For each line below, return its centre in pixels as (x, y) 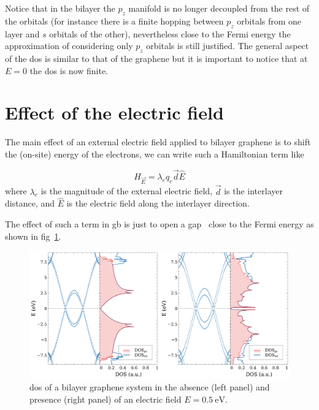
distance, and (30, 203)
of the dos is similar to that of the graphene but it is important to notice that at (156, 58)
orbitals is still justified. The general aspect (228, 46)
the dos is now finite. (69, 70)
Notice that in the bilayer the (60, 8)
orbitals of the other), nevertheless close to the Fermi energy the (170, 33)
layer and (22, 33)
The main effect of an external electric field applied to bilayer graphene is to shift (158, 142)
